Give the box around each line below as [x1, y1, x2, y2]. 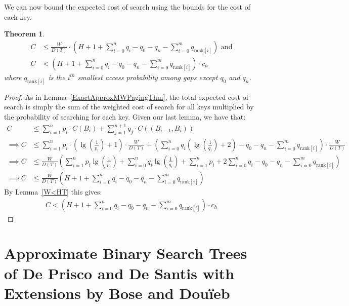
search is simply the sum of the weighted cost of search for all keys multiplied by [4, 101, 254, 112]
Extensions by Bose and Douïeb [4, 282, 230, 303]
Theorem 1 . [4, 28, 45, 39]
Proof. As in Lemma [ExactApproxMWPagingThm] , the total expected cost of [4, 91, 248, 102]
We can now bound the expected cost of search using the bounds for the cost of [4, 2, 250, 12]
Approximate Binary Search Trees [4, 243, 247, 263]
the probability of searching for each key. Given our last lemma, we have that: [4, 111, 246, 122]
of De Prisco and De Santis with [4, 262, 235, 283]
